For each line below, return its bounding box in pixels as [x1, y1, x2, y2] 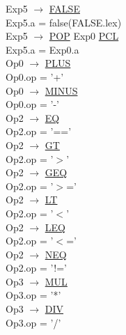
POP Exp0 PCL [49, 29, 119, 43]
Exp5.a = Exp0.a [6, 42, 79, 56]
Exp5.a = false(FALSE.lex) [6, 15, 122, 29]
